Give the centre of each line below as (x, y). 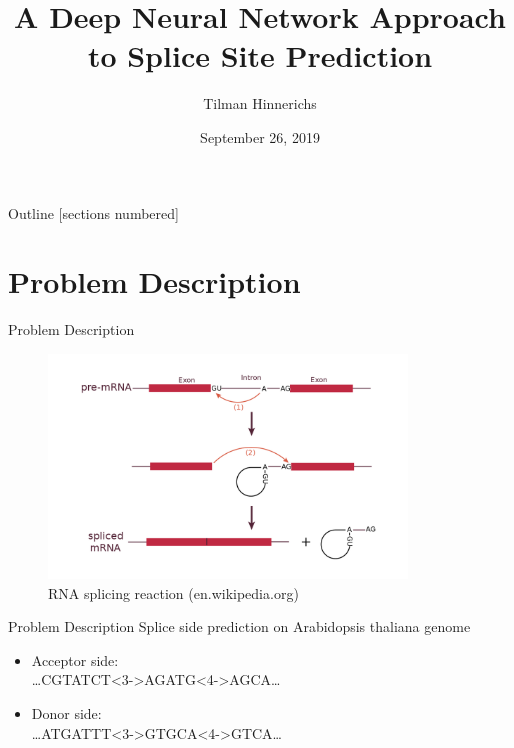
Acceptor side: (75, 659)
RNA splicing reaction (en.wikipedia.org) (173, 592)
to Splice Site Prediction (260, 55)
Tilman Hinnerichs (260, 103)
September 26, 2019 (260, 136)
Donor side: (66, 713)
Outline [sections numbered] (93, 212)
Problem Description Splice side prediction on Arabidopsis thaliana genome (239, 626)
